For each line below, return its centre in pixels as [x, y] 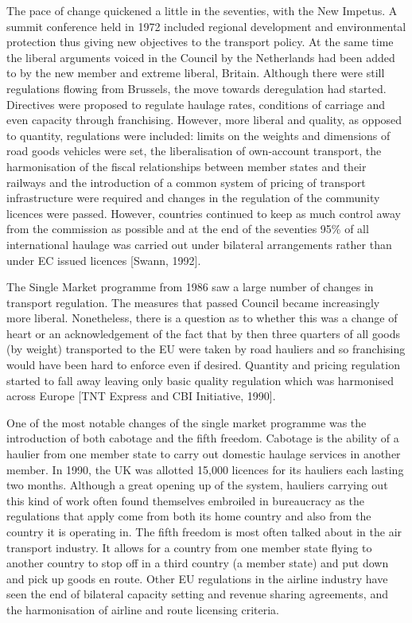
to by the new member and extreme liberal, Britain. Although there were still [196, 73]
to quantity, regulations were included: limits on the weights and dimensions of [198, 135]
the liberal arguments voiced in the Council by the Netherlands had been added [201, 57]
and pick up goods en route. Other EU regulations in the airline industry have [197, 578]
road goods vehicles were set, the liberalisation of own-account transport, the [194, 151]
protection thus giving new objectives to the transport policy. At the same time [200, 42]
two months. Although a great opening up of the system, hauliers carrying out [197, 485]
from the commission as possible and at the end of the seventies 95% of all [188, 229]
